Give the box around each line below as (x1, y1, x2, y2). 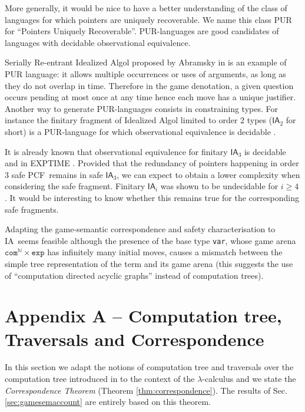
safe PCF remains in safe (11, 168, 103, 180)
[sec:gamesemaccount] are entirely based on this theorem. (5, 395, 211, 408)
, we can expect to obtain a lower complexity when (117, 168, 300, 180)
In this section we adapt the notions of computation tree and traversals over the (5, 361, 294, 373)
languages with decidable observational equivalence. (5, 36, 191, 48)
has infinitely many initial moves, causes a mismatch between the (47, 246, 283, 258)
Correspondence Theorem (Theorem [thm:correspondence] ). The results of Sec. (5, 384, 287, 396)
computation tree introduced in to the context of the (5, 373, 195, 385)
